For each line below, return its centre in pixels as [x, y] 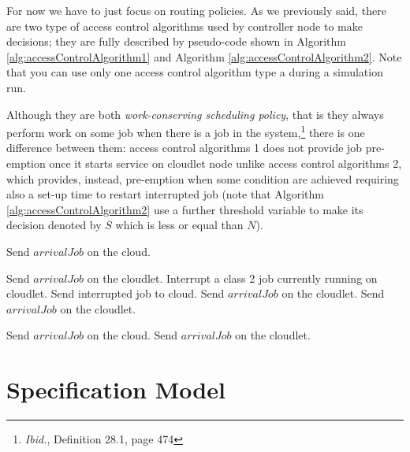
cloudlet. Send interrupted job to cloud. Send [116, 293]
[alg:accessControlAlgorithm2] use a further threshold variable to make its [185, 209]
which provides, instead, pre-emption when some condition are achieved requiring [203, 178]
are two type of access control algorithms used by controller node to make [184, 26]
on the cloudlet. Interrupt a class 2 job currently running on [232, 278]
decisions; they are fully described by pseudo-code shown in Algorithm [177, 41]
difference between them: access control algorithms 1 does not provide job [184, 148]
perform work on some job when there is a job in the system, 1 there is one [186, 131]
